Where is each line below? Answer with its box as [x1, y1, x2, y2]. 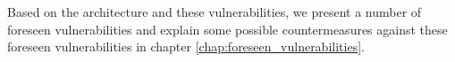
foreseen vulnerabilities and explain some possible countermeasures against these [7, 19, 448, 38]
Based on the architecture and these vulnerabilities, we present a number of [7, 3, 422, 20]
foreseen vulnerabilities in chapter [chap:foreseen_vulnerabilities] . [7, 37, 365, 56]
